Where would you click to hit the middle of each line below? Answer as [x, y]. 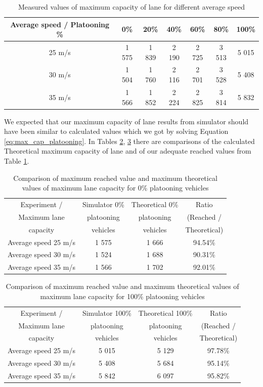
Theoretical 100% [165, 312]
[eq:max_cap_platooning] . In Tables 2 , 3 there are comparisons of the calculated [129, 141]
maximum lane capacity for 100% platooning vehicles [122, 296]
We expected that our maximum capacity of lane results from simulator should [126, 121]
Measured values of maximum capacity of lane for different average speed [131, 7]
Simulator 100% [107, 312]
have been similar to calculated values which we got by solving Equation [116, 131]
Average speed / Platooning [60, 24]
